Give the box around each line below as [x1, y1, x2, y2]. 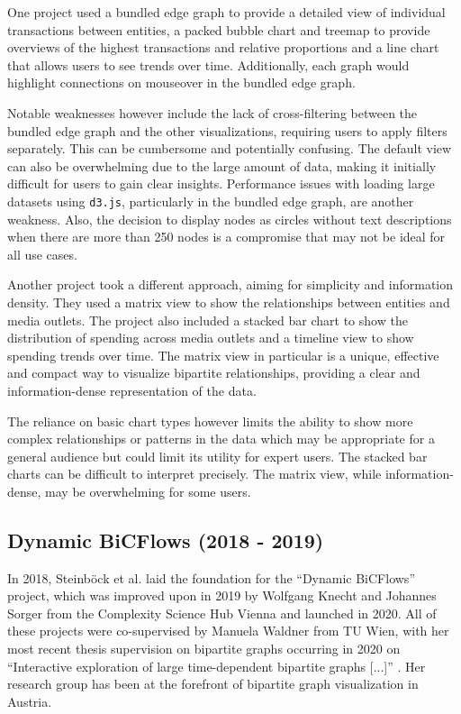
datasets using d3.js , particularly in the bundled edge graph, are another [7, 191, 414, 210]
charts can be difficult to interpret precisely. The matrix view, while [7, 464, 382, 483]
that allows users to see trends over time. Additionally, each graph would [7, 55, 410, 74]
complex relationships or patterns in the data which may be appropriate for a [7, 429, 435, 448]
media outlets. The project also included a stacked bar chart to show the [7, 310, 408, 329]
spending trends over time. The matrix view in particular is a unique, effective [7, 345, 439, 364]
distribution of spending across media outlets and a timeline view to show [7, 328, 414, 347]
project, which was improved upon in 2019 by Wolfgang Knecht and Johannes [7, 586, 437, 605]
